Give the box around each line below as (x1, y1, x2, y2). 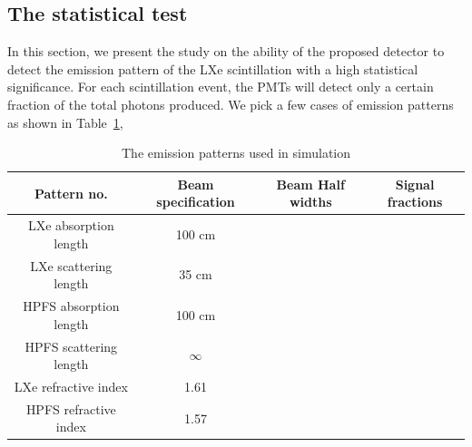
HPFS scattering (25, 336, 118, 355)
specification (156, 192, 235, 211)
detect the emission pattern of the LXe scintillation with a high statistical (7, 59, 418, 78)
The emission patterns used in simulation (121, 143, 351, 162)
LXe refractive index (14, 376, 128, 395)
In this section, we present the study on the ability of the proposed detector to (7, 42, 445, 61)
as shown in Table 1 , (7, 112, 123, 131)
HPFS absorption (23, 296, 120, 316)
